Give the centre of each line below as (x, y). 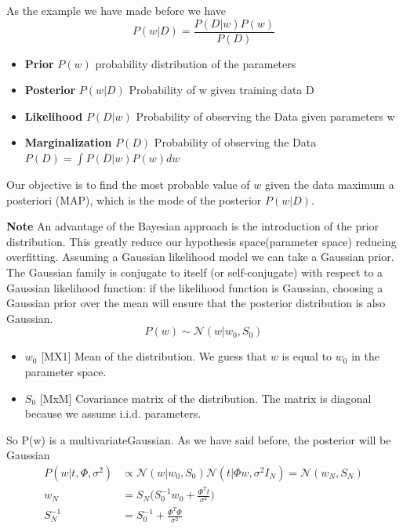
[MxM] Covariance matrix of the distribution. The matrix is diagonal (205, 398)
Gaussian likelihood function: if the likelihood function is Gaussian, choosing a (195, 287)
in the (365, 356)
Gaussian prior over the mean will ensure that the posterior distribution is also (196, 303)
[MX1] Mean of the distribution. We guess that (154, 356)
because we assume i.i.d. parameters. (113, 413)
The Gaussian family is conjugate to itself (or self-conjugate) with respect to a (195, 272)
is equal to (307, 356)
